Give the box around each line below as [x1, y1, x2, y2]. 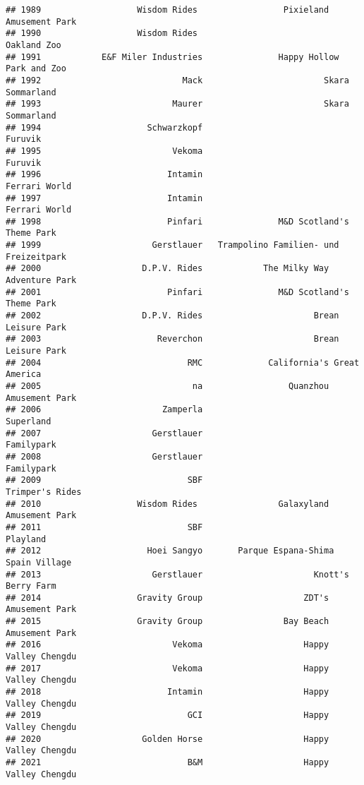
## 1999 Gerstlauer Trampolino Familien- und [6, 240, 339, 251]
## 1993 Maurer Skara [6, 99, 349, 109]
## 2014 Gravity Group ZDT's [6, 592, 329, 603]
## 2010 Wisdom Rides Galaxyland [6, 498, 329, 509]
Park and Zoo [6, 64, 66, 74]
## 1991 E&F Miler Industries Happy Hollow [6, 52, 339, 62]
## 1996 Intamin [6, 169, 203, 180]
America [6, 369, 42, 380]
